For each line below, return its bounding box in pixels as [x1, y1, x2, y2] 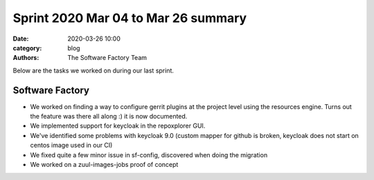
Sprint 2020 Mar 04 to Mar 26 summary [12, 10, 247, 26]
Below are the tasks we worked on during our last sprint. [12, 66, 175, 74]
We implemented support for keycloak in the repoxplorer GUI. [30, 121, 206, 130]
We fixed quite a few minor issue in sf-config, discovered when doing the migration [30, 150, 268, 159]
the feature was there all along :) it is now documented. [30, 112, 188, 121]
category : [12, 43, 42, 52]
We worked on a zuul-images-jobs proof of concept [30, 160, 179, 168]
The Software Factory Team [67, 54, 148, 62]
